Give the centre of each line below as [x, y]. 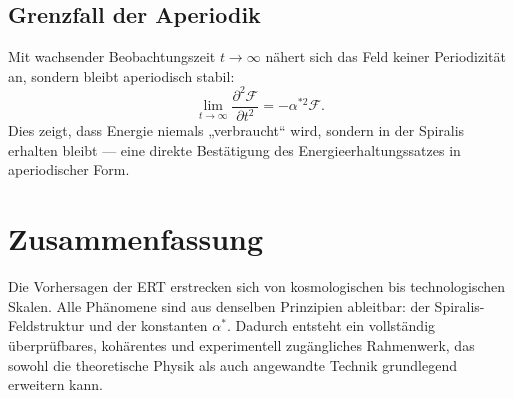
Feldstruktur [46, 325]
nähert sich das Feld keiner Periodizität [385, 56]
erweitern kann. [55, 384]
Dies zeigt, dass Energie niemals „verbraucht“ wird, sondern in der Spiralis [236, 130]
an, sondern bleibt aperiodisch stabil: [121, 75]
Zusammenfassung [136, 238]
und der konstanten [148, 325]
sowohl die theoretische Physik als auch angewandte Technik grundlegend [232, 364]
